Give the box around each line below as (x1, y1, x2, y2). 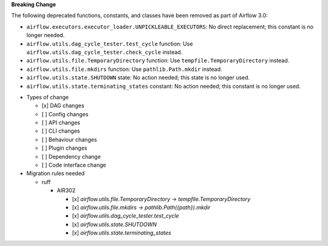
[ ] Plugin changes (41, 144, 87, 151)
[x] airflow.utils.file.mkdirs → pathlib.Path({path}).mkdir (72, 204, 211, 211)
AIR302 (56, 187, 76, 194)
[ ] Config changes (41, 110, 89, 118)
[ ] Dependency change (41, 153, 101, 160)
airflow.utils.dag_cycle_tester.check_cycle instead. (26, 48, 183, 56)
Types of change (26, 93, 69, 101)
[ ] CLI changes (41, 127, 80, 135)
